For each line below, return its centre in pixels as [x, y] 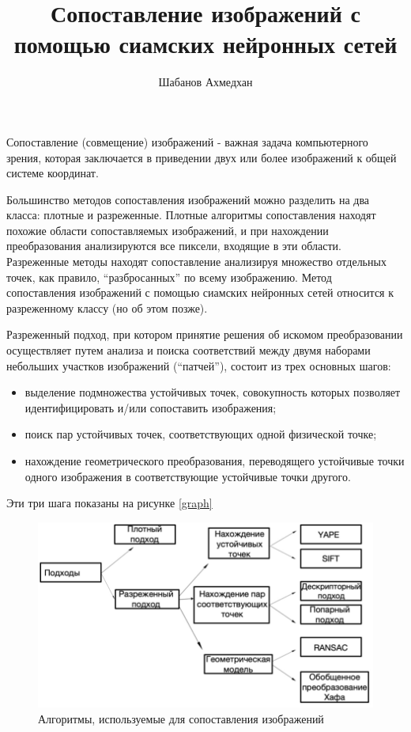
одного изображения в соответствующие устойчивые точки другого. [188, 476]
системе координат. [53, 173]
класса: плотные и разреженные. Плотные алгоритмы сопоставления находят [191, 215]
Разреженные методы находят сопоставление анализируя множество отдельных [196, 262]
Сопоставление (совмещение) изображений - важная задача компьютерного [187, 141]
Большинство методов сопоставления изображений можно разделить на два [188, 199]
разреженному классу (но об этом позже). [107, 307]
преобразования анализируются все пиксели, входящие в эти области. [174, 246]
